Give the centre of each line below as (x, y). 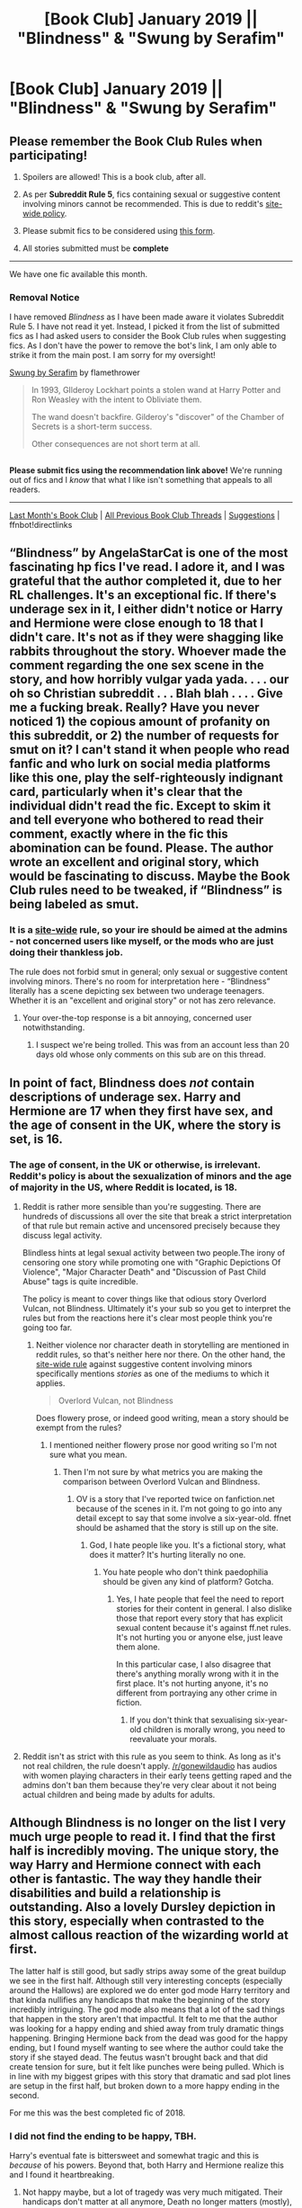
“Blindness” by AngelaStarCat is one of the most (149, 553)
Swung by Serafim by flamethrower (75, 372)
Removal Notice (44, 297)
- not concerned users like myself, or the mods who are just (142, 941)
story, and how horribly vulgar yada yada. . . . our (149, 679)
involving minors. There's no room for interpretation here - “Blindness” (140, 981)
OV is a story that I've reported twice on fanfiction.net (176, 1499)
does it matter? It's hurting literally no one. (168, 1555)
